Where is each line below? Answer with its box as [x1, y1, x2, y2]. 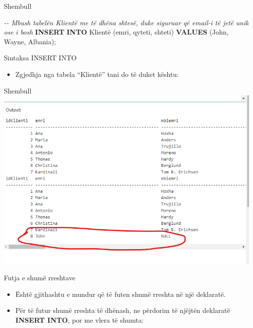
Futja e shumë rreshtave [4, 273, 75, 283]
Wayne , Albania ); [4, 36, 56, 46]
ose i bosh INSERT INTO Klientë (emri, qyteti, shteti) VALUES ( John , [4, 27, 229, 37]
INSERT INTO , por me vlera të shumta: [15, 315, 144, 325]
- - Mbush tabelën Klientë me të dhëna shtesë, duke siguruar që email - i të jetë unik [4, 17, 249, 27]
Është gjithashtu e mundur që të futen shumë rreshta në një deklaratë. [15, 289, 226, 299]
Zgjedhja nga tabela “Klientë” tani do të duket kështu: [15, 69, 179, 79]
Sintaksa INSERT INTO [4, 53, 77, 63]
